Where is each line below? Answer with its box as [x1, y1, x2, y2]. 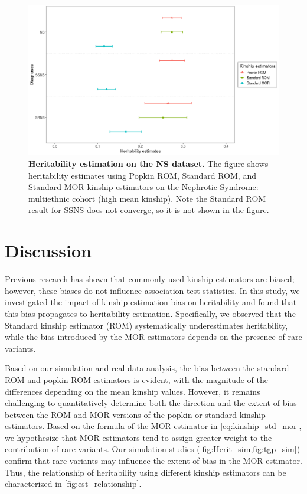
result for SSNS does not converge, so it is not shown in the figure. [28, 204, 269, 216]
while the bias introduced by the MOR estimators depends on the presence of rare [5, 331, 302, 343]
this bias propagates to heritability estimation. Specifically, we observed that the [5, 307, 296, 319]
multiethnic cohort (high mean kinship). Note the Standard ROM [28, 192, 266, 204]
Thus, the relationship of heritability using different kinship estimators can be [5, 466, 286, 478]
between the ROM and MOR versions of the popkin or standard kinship [5, 408, 266, 420]
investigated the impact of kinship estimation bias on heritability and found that [5, 296, 297, 308]
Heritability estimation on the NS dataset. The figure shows [28, 158, 269, 170]
